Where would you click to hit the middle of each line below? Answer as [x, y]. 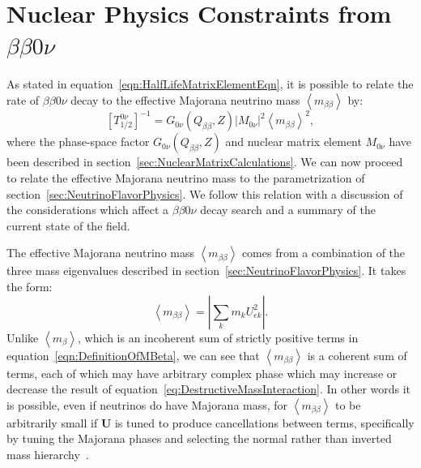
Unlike [23, 337]
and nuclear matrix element [293, 142]
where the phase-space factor [78, 142]
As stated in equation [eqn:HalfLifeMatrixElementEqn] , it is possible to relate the [210, 84]
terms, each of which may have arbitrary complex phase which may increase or [202, 373]
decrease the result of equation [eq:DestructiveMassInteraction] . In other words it [209, 389]
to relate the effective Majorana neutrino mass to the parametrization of [186, 178]
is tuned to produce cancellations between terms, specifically [264, 422]
